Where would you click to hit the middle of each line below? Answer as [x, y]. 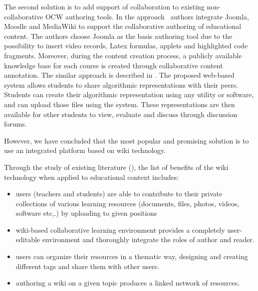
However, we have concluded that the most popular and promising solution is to [127, 140]
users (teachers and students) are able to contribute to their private [119, 194]
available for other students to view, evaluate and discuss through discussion [121, 114]
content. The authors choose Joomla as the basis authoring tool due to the [118, 36]
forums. [15, 124]
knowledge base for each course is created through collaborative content [114, 65]
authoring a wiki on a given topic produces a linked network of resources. [128, 283]
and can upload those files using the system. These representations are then [120, 104]
